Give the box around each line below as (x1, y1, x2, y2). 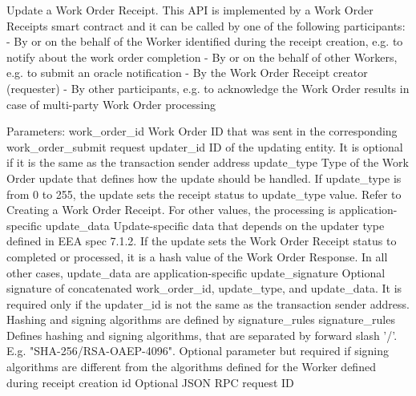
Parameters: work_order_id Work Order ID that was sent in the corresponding (6, 123, 398, 139)
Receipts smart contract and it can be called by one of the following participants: (6, 17, 406, 34)
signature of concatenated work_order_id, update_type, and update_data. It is (6, 280, 402, 297)
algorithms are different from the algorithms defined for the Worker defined (6, 358, 376, 375)
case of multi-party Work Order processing (6, 95, 216, 112)
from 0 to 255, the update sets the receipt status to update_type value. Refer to (6, 185, 402, 202)
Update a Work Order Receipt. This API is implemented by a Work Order (6, 2, 374, 18)
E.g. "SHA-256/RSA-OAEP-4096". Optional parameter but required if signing (6, 342, 390, 359)
